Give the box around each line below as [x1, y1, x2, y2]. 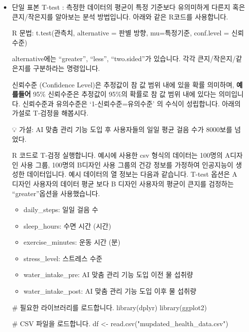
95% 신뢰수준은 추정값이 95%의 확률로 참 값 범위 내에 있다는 [33, 89, 216, 99]
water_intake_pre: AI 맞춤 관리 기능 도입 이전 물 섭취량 [23, 269, 193, 280]
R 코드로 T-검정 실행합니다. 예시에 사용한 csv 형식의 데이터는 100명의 [12, 150, 223, 160]
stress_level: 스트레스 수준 [23, 253, 103, 263]
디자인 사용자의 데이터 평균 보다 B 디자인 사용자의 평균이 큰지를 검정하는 [12, 178, 234, 188]
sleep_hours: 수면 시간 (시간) [23, 220, 111, 231]
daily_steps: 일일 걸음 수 [23, 204, 98, 215]
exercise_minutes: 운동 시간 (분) [23, 237, 121, 247]
